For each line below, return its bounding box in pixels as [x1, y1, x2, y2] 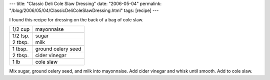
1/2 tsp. [12, 32, 30, 39]
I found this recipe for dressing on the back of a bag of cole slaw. [9, 16, 143, 22]
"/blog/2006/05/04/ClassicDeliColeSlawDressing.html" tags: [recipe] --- [9, 7, 159, 13]
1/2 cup [12, 26, 30, 33]
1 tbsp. [12, 45, 28, 52]
